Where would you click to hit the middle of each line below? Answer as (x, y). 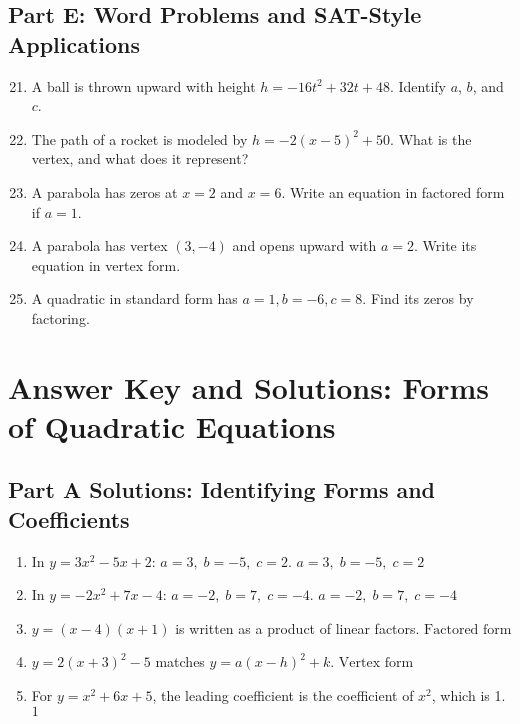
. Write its (445, 245)
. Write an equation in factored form (393, 191)
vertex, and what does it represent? (140, 158)
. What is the (431, 138)
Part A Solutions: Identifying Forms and (222, 489)
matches (180, 661)
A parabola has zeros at (104, 191)
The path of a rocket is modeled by (139, 138)
